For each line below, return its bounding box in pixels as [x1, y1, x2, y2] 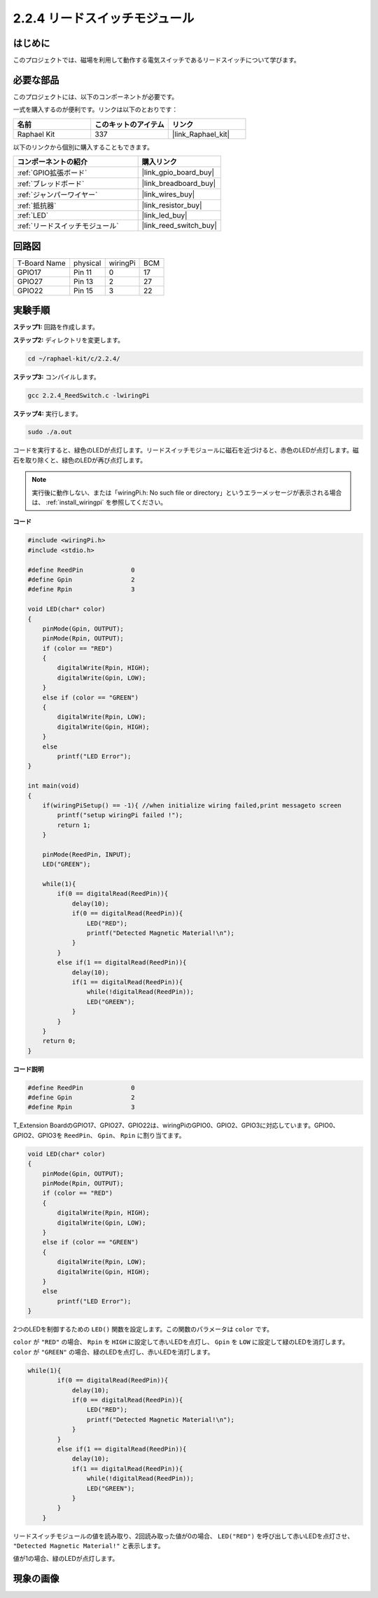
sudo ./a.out [27, 428, 73, 436]
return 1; [57, 821, 91, 829]
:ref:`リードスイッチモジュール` [17, 221, 119, 231]
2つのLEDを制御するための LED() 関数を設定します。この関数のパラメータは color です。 [13, 1325, 273, 1334]
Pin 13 [73, 276, 94, 286]
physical [73, 258, 101, 268]
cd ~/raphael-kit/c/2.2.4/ [27, 354, 120, 363]
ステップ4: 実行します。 [13, 409, 82, 417]
